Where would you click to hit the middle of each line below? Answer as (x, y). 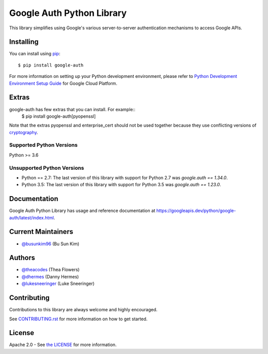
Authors (22, 258)
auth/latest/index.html (32, 217)
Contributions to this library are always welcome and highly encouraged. (83, 310)
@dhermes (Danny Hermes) (50, 277)
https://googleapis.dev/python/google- (196, 211)
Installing (24, 42)
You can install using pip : (35, 54)
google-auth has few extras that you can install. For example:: (72, 109)
